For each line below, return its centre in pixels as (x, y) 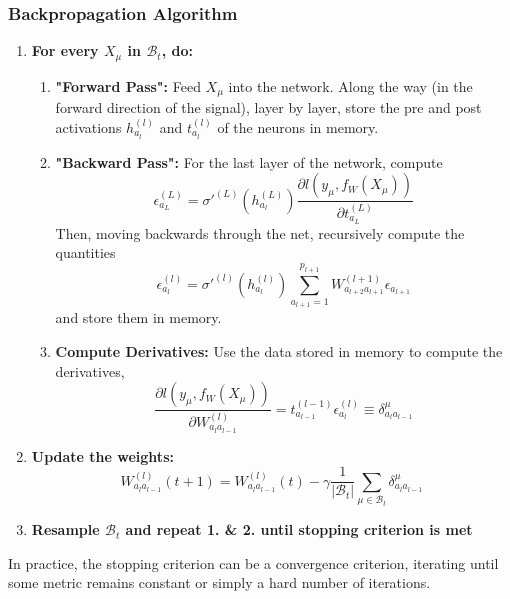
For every (65, 50)
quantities (85, 252)
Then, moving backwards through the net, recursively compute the (260, 232)
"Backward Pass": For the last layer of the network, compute (249, 161)
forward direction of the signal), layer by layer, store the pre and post (268, 107)
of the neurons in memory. (298, 126)
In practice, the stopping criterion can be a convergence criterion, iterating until (253, 562)
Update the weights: (102, 455)
